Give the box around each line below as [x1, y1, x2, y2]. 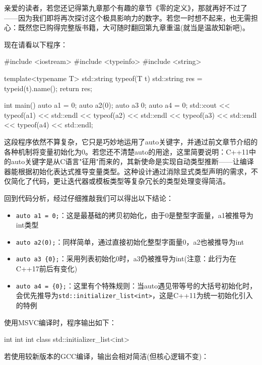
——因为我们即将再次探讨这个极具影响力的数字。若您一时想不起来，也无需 [4, 12, 251, 23]
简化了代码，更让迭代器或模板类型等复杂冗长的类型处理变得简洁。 [11, 176, 230, 186]
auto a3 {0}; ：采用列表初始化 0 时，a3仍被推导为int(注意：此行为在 [16, 253, 236, 264]
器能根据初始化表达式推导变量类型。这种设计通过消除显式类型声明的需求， [4, 166, 251, 176]
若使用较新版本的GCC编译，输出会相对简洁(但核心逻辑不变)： [4, 350, 209, 361]
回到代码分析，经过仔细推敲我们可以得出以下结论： [4, 192, 173, 203]
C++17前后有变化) [16, 263, 78, 274]
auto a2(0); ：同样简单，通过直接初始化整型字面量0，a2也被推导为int [16, 236, 244, 247]
